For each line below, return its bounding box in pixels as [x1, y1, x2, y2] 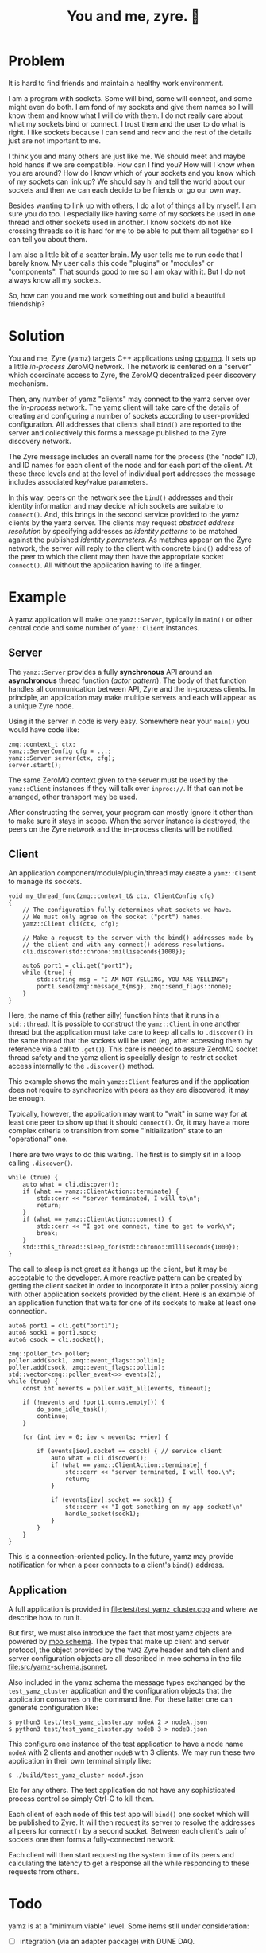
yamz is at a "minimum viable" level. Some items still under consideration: [8, 1921, 249, 1931]
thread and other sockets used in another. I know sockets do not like [8, 217, 232, 227]
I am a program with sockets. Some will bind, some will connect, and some [8, 93, 253, 103]
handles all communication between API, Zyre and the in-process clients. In [8, 684, 256, 693]
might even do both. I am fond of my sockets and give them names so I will [8, 102, 253, 111]
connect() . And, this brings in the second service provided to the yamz [8, 509, 240, 519]
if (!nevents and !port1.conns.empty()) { [22, 1398, 165, 1407]
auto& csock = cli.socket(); [8, 1336, 105, 1344]
